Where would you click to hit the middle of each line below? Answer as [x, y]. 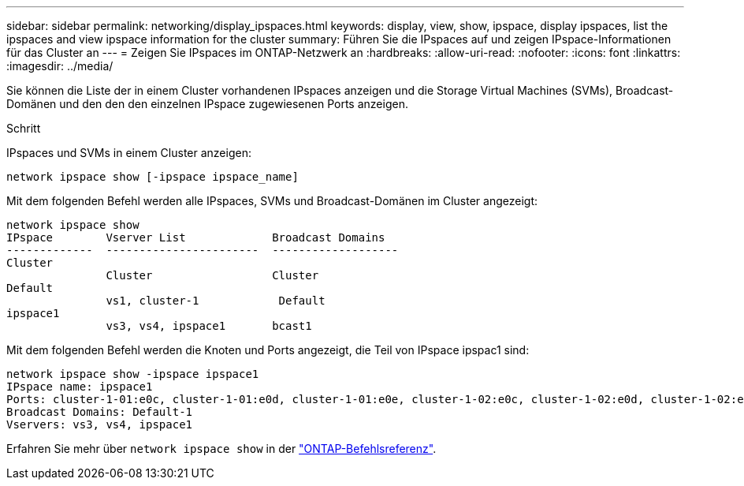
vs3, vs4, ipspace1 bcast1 [209, 326]
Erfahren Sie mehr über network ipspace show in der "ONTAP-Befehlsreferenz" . [221, 449]
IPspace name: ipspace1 [80, 387]
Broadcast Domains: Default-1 [100, 412]
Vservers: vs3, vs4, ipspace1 [100, 424]
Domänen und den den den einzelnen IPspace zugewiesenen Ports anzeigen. [207, 104]
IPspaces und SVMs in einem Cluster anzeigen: [129, 153]
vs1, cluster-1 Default [216, 301]
